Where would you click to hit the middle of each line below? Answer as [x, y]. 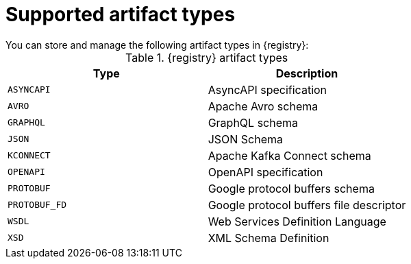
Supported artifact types [121, 14]
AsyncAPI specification [267, 89]
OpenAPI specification [265, 172]
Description [307, 73]
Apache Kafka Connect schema [289, 155]
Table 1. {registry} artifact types [207, 57]
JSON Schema [246, 139]
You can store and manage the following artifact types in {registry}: [157, 45]
